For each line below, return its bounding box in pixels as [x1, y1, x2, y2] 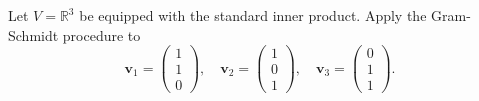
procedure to [62, 24, 141, 45]
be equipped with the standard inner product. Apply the [79, 5, 427, 25]
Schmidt [8, 24, 59, 45]
